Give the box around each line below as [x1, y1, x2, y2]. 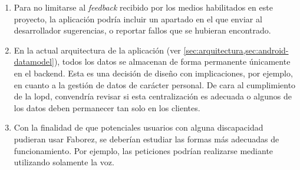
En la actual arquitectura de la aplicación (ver [14, 44, 181, 56]
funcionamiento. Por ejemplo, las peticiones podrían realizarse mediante [14, 144, 273, 156]
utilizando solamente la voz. [14, 156, 114, 168]
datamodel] [14, 55, 54, 68]
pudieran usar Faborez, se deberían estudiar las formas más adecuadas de [14, 132, 279, 145]
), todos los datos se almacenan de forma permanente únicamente [54, 55, 291, 68]
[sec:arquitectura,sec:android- [183, 44, 289, 56]
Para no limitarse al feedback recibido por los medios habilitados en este [14, 1, 273, 13]
